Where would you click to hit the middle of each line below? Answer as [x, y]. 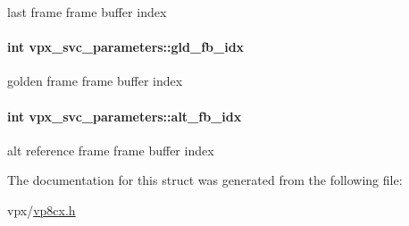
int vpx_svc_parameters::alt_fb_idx [125, 116]
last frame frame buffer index [87, 12]
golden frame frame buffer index [95, 81]
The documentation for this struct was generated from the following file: [205, 180]
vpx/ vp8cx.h [42, 209]
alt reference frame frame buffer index [111, 150]
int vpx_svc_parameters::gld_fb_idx [126, 47]
